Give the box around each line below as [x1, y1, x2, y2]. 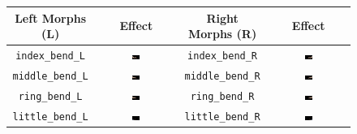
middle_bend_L [12, 70, 88, 82]
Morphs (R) [187, 25, 257, 42]
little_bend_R [184, 110, 260, 123]
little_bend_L [12, 110, 88, 123]
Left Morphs [15, 9, 86, 26]
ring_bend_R [190, 90, 255, 102]
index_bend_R [187, 50, 258, 62]
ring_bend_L [18, 90, 83, 102]
